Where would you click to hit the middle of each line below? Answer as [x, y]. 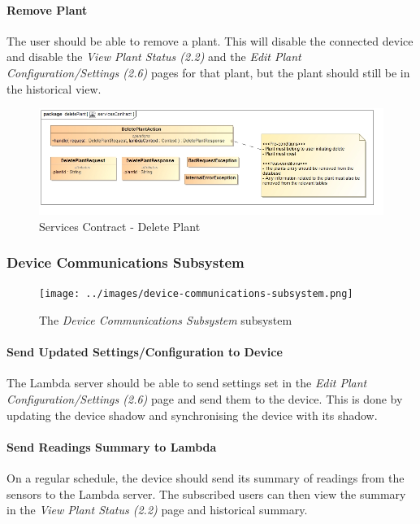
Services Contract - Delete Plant [120, 226]
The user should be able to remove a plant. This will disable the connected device [210, 40]
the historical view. [54, 88]
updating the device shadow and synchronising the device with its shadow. [192, 415]
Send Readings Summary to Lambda [112, 446]
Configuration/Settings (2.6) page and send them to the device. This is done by [205, 399]
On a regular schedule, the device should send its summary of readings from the [206, 478]
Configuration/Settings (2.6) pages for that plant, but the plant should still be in [208, 72]
